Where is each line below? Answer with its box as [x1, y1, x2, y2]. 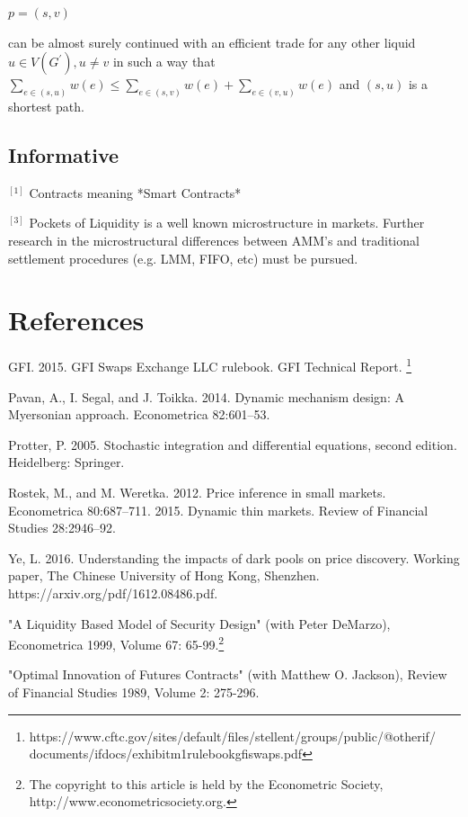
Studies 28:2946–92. [8, 518, 116, 537]
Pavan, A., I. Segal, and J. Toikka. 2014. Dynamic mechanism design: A [8, 387, 404, 406]
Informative [8, 141, 119, 169]
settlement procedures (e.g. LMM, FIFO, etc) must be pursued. [8, 248, 358, 267]
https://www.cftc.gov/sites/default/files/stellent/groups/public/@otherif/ [29, 726, 436, 745]
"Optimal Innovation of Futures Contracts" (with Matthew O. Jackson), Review [8, 665, 447, 684]
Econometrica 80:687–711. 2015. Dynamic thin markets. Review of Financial [8, 500, 428, 519]
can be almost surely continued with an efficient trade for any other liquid [8, 32, 416, 51]
